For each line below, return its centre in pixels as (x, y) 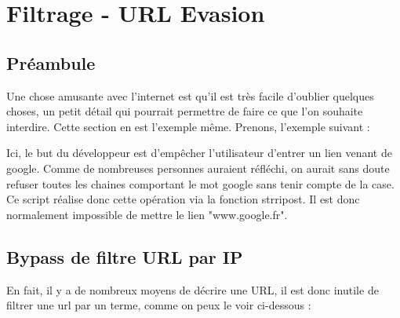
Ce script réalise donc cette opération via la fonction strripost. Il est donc (183, 199)
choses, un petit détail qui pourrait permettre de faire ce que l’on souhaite (185, 111)
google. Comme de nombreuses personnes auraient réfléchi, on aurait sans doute (198, 168)
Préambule (51, 62)
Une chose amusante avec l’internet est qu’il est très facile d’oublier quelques (190, 95)
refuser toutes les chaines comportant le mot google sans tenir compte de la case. (200, 183)
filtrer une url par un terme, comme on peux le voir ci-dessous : (159, 305)
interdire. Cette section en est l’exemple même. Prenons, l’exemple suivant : (188, 126)
